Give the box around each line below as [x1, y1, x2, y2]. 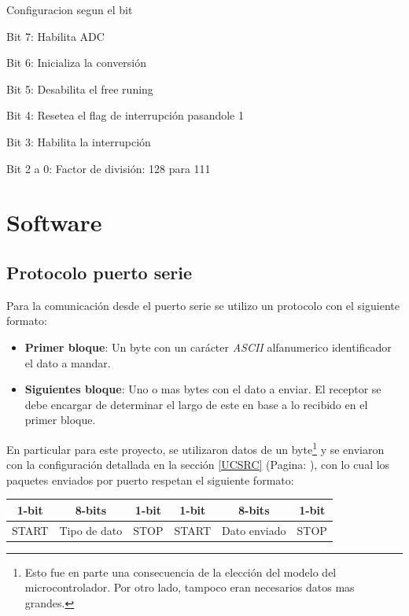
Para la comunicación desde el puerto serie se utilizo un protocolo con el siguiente [6, 297, 400, 313]
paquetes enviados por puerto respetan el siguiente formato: [6, 471, 294, 488]
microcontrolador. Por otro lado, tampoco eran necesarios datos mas [24, 579, 355, 596]
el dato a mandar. [24, 354, 111, 371]
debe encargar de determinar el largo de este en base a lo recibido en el [24, 396, 368, 412]
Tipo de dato [59, 522, 123, 538]
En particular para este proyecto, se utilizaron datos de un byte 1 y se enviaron [6, 438, 385, 457]
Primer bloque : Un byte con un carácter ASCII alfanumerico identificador [24, 338, 392, 355]
